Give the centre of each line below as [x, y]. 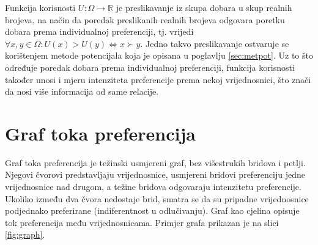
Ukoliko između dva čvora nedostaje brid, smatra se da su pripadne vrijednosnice [157, 198]
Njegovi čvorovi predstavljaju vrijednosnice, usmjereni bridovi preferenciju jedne [155, 174]
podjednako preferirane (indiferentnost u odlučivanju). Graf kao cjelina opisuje [152, 210]
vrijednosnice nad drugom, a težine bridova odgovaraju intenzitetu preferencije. [153, 187]
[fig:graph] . [25, 234]
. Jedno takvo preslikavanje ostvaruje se [215, 43]
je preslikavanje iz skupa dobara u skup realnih [204, 7]
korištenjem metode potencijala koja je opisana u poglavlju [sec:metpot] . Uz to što [159, 55]
